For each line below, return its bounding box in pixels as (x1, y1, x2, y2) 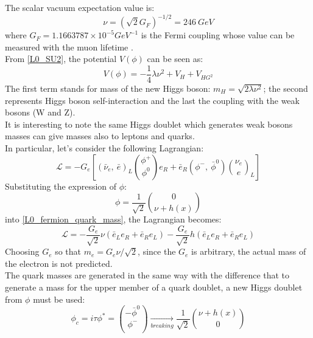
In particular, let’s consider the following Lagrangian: (5, 141, 204, 154)
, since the (138, 245, 176, 258)
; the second (263, 81, 308, 94)
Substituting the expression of (5, 179, 117, 192)
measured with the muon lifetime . (5, 40, 133, 53)
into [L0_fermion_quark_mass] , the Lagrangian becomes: (5, 213, 222, 226)
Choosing (5, 245, 40, 258)
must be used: (33, 292, 85, 305)
